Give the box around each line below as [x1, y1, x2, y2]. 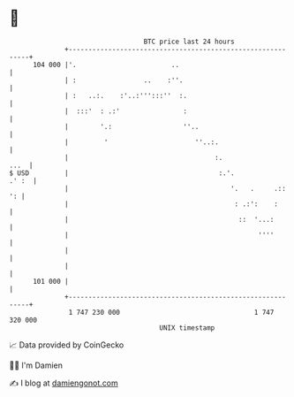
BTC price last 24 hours [143, 37, 236, 46]
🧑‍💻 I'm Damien [9, 360, 64, 370]
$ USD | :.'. [9, 168, 236, 178]
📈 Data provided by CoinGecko [9, 340, 124, 350]
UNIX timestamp [159, 323, 215, 332]
